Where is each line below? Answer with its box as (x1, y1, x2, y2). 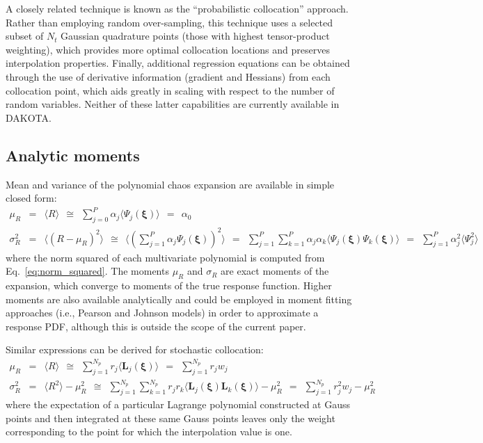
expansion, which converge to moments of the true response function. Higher (6, 277, 332, 292)
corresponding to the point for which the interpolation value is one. (6, 424, 292, 439)
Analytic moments (6, 144, 140, 166)
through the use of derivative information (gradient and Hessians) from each (6, 69, 331, 83)
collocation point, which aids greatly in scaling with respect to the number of (6, 83, 335, 97)
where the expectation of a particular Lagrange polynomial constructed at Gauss (6, 397, 351, 412)
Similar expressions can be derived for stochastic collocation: (6, 342, 264, 357)
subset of (6, 29, 44, 43)
